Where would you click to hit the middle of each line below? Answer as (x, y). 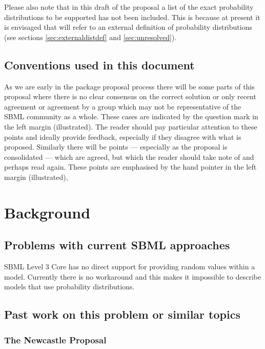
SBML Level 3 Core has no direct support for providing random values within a (130, 267)
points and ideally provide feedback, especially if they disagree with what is (123, 136)
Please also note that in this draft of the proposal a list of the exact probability (129, 7)
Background (47, 212)
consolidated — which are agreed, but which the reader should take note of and (129, 157)
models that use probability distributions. (69, 287)
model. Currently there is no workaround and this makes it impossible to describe (133, 276)
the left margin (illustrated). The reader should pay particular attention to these (131, 126)
